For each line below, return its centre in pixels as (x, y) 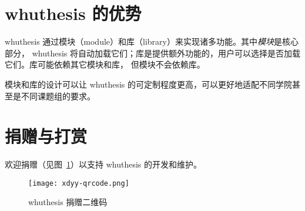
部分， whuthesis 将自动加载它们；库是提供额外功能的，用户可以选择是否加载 (152, 53)
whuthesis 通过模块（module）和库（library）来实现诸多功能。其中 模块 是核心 (152, 41)
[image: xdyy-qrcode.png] (79, 183)
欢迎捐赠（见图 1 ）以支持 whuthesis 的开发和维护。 (103, 164)
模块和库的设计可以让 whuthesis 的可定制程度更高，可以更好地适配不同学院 (148, 84)
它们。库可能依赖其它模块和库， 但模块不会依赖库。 (105, 64)
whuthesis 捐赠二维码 (68, 202)
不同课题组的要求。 (58, 96)
